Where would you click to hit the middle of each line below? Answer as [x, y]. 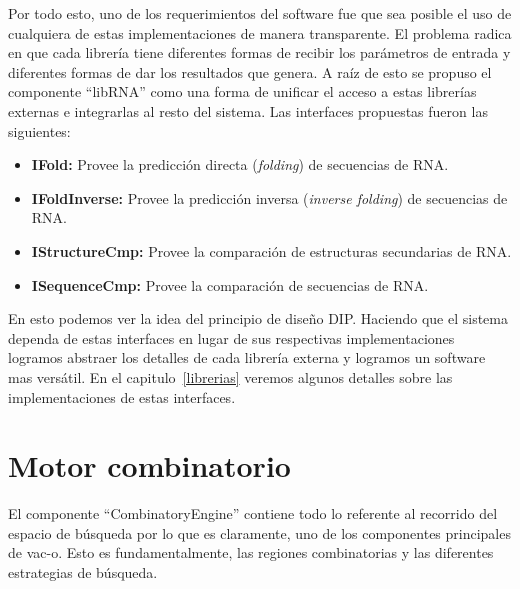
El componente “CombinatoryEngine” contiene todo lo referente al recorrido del [253, 513]
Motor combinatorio [149, 465]
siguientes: [39, 130]
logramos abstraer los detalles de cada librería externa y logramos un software [247, 357]
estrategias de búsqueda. [83, 572]
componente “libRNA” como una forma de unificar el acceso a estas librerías [242, 91]
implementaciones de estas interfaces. [122, 396]
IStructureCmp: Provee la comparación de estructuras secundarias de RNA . [271, 250]
